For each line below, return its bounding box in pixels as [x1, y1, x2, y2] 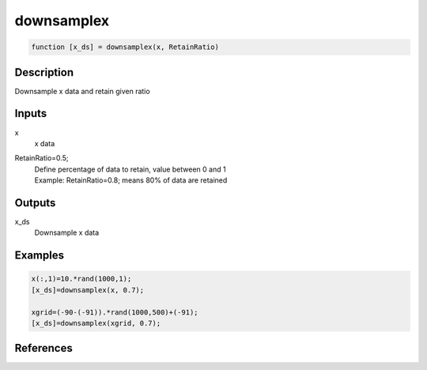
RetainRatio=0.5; [14, 153, 69, 163]
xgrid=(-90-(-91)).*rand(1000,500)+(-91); [31, 308, 198, 316]
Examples [14, 249, 65, 262]
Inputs [14, 107, 47, 120]
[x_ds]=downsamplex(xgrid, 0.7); [31, 319, 161, 327]
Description [14, 66, 74, 79]
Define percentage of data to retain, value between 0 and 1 [34, 164, 226, 174]
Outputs [14, 196, 56, 210]
